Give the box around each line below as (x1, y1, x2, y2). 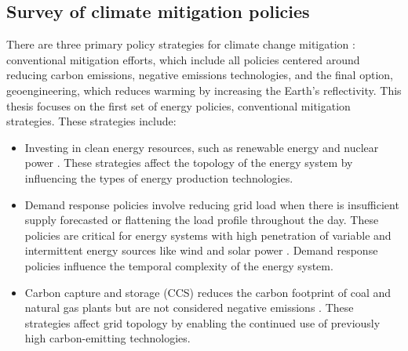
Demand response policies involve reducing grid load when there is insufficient (24, 196, 399, 212)
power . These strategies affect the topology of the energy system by (24, 154, 353, 171)
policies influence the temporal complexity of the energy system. (24, 257, 333, 273)
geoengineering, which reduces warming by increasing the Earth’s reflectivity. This (6, 81, 402, 98)
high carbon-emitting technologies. (24, 330, 191, 346)
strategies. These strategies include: (6, 113, 177, 129)
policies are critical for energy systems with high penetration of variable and (24, 226, 392, 243)
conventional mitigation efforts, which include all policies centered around (6, 51, 360, 67)
